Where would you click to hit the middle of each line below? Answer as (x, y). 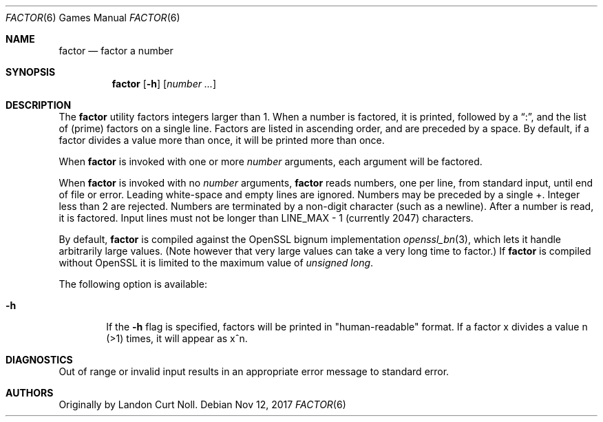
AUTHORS (30, 393)
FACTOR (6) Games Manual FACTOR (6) (93, 18)
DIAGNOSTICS (39, 360)
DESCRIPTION (39, 105)
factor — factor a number (116, 51)
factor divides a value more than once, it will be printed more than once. (222, 140)
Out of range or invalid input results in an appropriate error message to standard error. (254, 371)
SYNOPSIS (31, 72)
